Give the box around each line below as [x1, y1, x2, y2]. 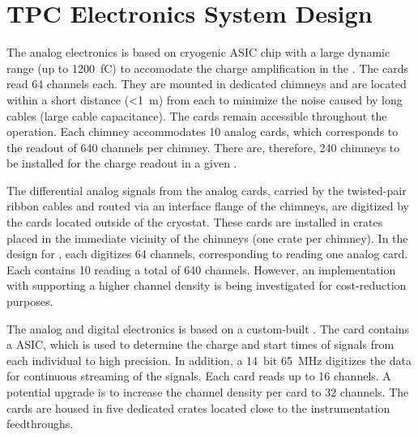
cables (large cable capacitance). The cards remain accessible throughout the [6, 107, 387, 124]
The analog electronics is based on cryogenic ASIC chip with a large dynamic [6, 44, 390, 61]
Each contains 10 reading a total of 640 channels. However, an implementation [6, 261, 396, 278]
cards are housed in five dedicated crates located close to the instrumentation [6, 399, 390, 416]
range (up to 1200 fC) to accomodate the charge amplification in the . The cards [6, 59, 409, 76]
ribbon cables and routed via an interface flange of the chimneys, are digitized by [6, 197, 409, 214]
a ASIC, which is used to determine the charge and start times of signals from [6, 336, 395, 353]
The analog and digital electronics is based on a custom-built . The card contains [6, 320, 410, 337]
